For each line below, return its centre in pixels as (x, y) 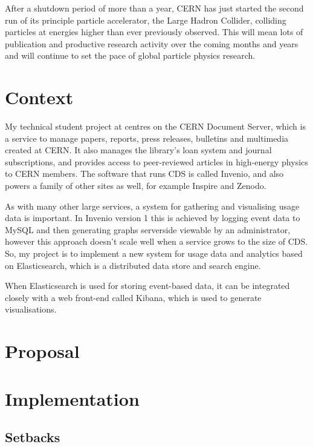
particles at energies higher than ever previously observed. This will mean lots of (154, 32)
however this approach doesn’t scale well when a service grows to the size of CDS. (156, 241)
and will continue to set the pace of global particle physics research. (130, 55)
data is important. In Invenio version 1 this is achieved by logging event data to (153, 218)
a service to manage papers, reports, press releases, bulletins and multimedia (147, 138)
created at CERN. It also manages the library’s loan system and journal (138, 150)
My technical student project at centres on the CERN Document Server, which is (155, 126)
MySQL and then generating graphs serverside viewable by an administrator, (148, 229)
